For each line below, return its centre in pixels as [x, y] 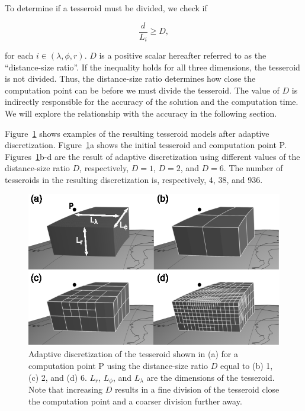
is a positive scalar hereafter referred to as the [183, 55]
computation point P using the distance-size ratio [118, 365]
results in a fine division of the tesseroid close [197, 389]
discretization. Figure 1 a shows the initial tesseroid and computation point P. [146, 145]
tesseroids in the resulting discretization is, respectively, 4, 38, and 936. [134, 180]
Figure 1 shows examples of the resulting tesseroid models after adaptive [137, 133]
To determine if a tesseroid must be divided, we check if [106, 8]
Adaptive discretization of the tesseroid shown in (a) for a [133, 354]
